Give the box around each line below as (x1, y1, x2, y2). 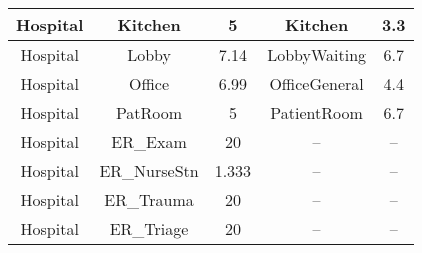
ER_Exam (111, 130, 187, 153)
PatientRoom (270, 101, 363, 124)
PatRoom (115, 101, 183, 124)
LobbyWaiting (267, 43, 367, 66)
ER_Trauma (104, 188, 194, 211)
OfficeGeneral (269, 72, 364, 95)
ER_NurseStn (99, 159, 199, 182)
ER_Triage (109, 217, 189, 240)
